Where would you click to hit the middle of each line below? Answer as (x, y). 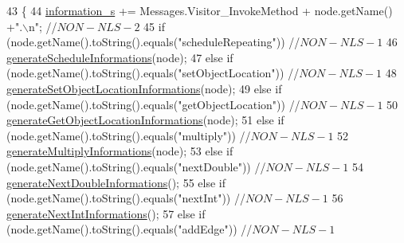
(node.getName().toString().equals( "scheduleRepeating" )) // (153, 42)
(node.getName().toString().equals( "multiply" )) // (129, 135)
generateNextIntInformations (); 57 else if (106, 213)
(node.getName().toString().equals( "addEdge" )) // (129, 229)
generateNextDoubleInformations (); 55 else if (116, 182)
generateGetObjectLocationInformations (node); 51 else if (145, 120)
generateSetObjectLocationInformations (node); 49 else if (144, 88)
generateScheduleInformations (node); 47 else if (120, 57)
